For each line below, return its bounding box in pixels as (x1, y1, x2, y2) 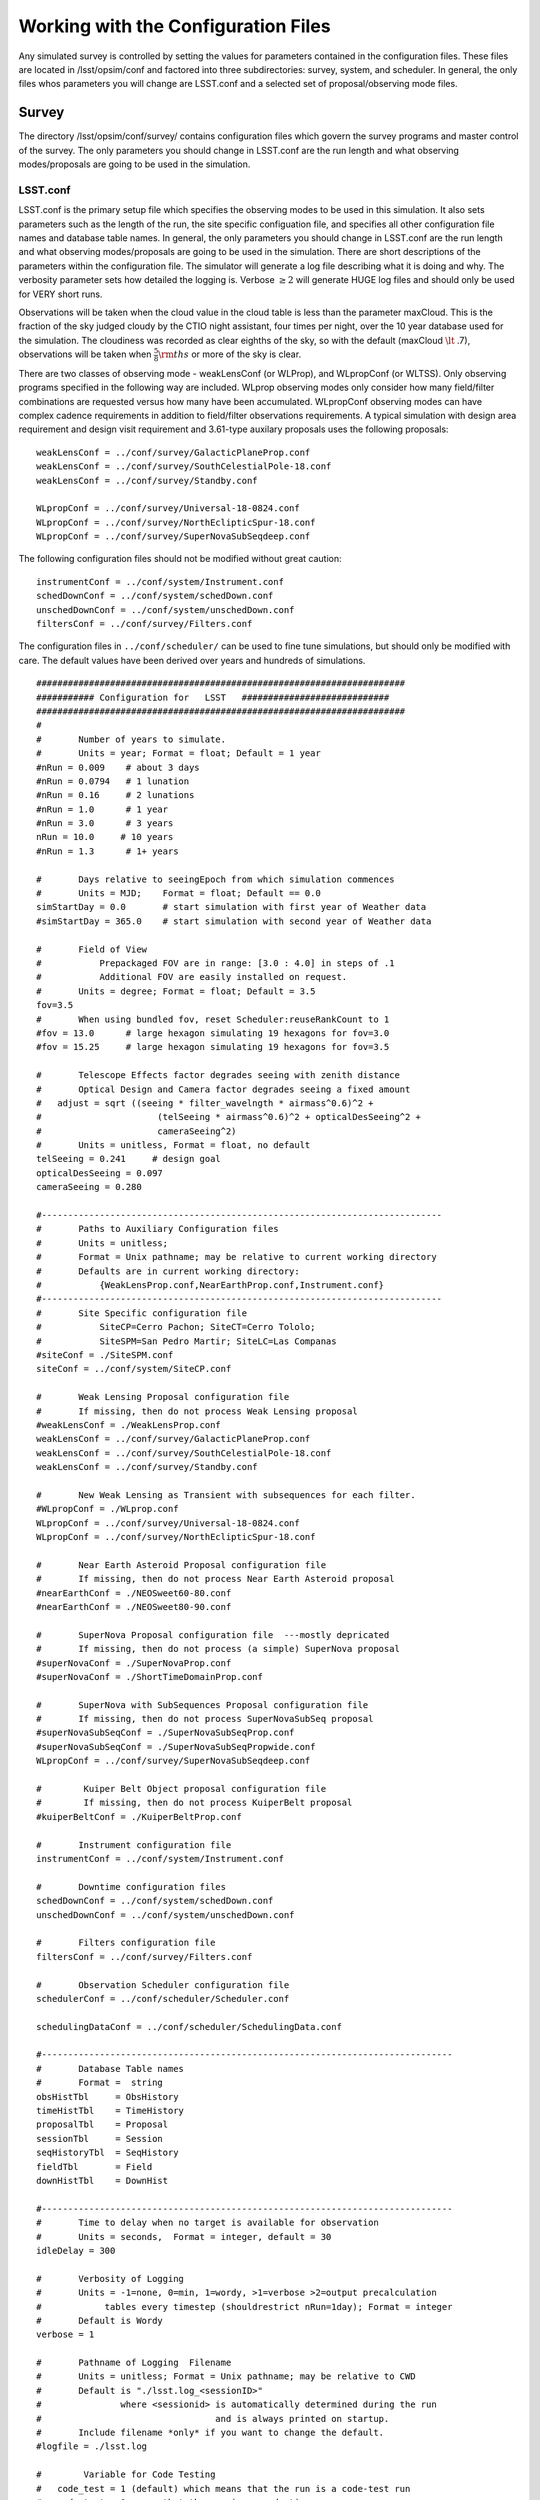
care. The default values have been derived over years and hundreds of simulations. (18, 654, 366, 666)
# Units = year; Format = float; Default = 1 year (36, 748, 322, 759)
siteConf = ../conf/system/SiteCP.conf (36, 1363, 232, 1375)
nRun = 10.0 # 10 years (36, 831, 174, 843)
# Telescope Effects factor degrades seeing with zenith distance (36, 1070, 400, 1081)
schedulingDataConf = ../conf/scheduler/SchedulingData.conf (36, 2021, 342, 2032)
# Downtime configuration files (36, 1881, 227, 1892)
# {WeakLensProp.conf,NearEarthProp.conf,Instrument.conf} (36, 1279, 385, 1290)
